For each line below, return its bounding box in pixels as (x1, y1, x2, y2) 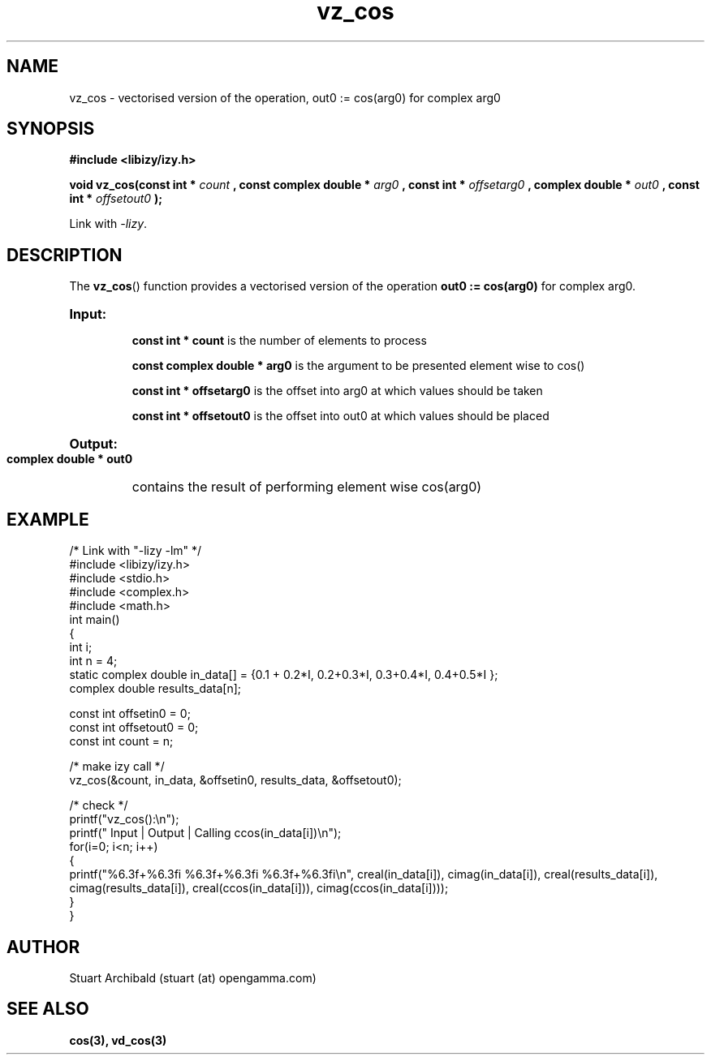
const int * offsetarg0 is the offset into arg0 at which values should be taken (131, 384, 543, 398)
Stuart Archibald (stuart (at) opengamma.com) (69, 970, 317, 985)
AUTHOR (6, 936, 80, 957)
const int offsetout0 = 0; (69, 720, 199, 735)
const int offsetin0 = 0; (69, 707, 191, 721)
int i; (69, 640, 93, 655)
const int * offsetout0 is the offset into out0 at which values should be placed (131, 409, 549, 423)
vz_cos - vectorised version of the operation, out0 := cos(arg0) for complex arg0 (69, 90, 501, 105)
